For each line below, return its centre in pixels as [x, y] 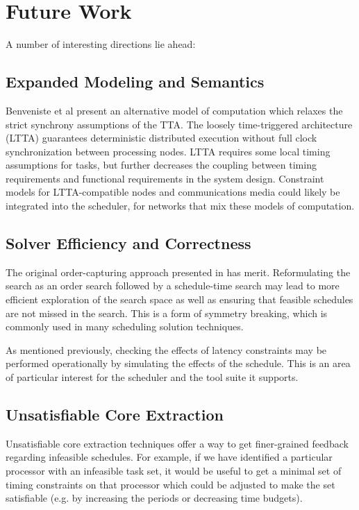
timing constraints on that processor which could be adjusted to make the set [170, 484]
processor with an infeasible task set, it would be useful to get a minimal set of [174, 471]
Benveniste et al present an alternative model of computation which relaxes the [174, 110]
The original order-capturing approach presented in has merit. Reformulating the [178, 272]
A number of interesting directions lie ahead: [101, 44]
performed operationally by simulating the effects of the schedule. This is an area [178, 363]
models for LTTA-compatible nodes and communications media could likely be [173, 192]
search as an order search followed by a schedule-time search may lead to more [173, 286]
